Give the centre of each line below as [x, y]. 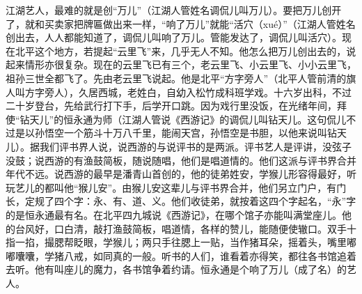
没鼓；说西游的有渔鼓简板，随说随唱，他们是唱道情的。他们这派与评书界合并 [181, 160]
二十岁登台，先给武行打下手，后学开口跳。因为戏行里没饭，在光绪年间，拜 [176, 106]
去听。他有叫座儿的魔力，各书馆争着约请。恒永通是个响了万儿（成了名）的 [176, 269]
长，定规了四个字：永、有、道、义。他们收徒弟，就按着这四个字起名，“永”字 [181, 201]
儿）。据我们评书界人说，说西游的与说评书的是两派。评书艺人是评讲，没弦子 [179, 146]
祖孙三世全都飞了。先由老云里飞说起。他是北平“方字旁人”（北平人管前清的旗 [181, 78]
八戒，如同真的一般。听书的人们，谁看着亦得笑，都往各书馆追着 [210, 255]
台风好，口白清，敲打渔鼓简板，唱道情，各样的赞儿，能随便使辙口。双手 [181, 228]
